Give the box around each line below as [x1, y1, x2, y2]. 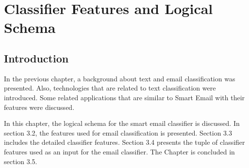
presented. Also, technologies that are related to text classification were [4, 83, 216, 93]
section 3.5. [4, 156, 37, 166]
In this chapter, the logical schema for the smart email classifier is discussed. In [4, 118, 240, 128]
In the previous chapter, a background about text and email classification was [4, 73, 235, 83]
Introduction [4, 50, 69, 65]
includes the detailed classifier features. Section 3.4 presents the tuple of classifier [4, 137, 245, 147]
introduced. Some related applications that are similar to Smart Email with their [4, 92, 245, 102]
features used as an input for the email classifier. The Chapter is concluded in [4, 146, 235, 156]
